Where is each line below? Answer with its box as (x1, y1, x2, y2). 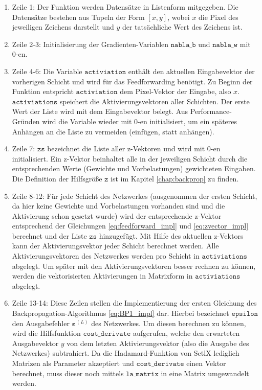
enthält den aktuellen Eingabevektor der (128, 65, 255, 76)
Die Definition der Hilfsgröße (12, 173, 102, 183)
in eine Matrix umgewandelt (161, 368, 249, 378)
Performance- (190, 106, 232, 117)
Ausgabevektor (12, 337, 59, 348)
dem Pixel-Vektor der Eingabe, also (120, 86, 231, 97)
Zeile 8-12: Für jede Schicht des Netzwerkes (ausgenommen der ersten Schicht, (12, 190, 257, 201)
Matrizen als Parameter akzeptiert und (12, 358, 134, 368)
